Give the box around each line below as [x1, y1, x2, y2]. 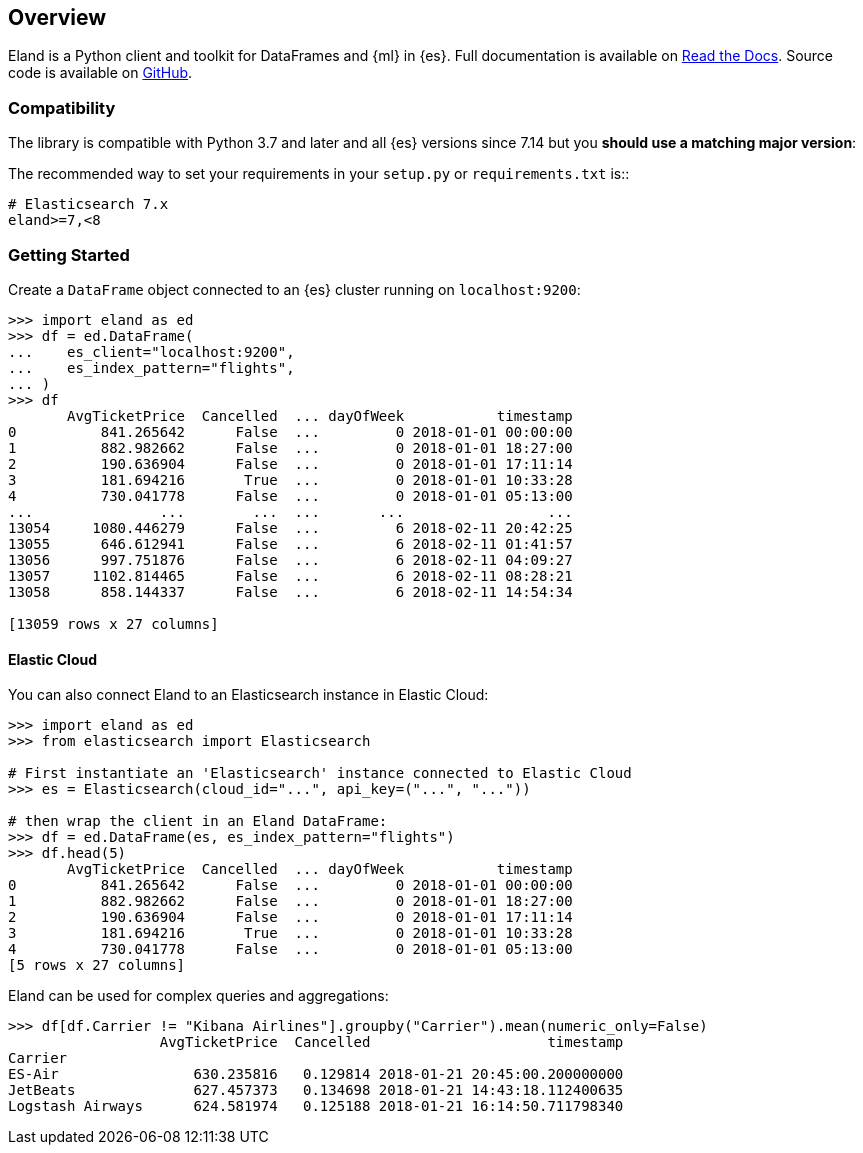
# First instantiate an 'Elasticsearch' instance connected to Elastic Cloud [8, 765, 632, 782]
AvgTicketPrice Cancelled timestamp [159, 1034, 624, 1051]
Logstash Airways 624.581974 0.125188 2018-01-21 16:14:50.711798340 [8, 1098, 624, 1115]
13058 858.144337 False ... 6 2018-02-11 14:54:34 [8, 583, 573, 600]
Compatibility [8, 97, 116, 118]
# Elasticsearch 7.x [8, 196, 169, 213]
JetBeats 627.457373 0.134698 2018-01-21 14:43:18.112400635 [8, 1082, 624, 1099]
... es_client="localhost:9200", [8, 343, 295, 360]
